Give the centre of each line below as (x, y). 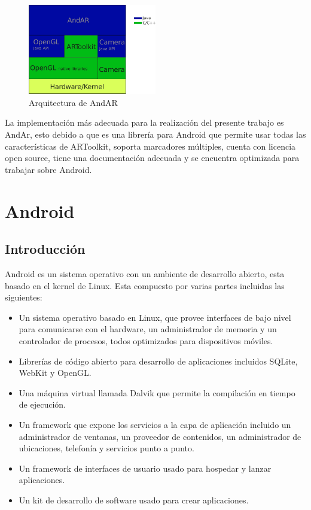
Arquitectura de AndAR (73, 102)
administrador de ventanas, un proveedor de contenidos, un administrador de (160, 436)
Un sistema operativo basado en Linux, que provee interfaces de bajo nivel (155, 317)
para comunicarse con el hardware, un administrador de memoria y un (148, 329)
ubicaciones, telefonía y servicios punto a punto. (106, 448)
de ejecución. (42, 404)
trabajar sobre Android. (48, 169)
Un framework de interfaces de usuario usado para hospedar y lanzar (145, 468)
